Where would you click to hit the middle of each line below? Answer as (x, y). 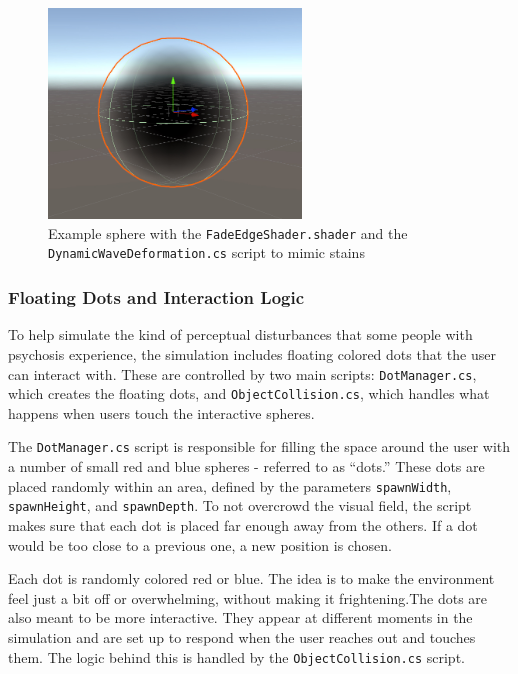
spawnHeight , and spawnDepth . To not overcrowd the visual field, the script (240, 505)
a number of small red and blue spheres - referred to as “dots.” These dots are (246, 466)
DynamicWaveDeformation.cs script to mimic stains (206, 252)
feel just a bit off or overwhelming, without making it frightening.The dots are (248, 597)
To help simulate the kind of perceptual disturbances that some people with (240, 334)
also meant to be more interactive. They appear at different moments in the (240, 617)
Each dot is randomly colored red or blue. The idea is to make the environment (251, 578)
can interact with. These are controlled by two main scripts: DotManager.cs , (242, 373)
